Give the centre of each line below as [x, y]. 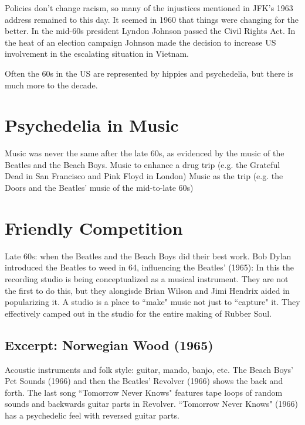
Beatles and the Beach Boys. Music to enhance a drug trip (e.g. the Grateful [143, 164]
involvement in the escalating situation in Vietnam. [97, 54]
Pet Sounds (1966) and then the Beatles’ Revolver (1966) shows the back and [144, 381]
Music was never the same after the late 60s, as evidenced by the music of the [145, 153]
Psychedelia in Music [92, 125]
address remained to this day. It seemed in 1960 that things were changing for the [152, 19]
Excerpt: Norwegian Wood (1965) [109, 345]
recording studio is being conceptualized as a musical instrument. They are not [147, 278]
